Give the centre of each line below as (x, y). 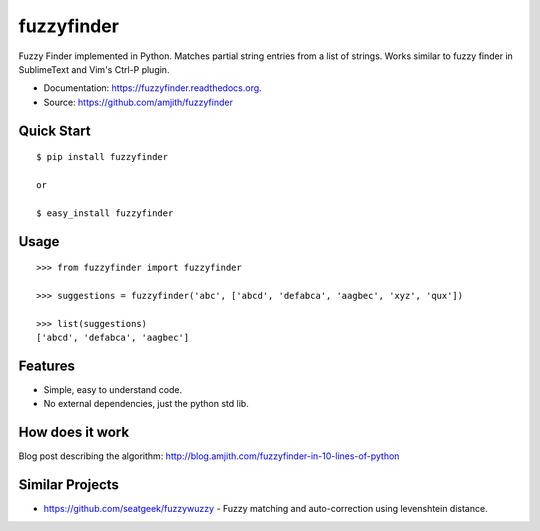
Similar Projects (69, 485)
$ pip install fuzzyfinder (102, 157)
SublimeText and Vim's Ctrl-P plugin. (94, 69)
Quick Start (54, 130)
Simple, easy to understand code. (113, 389)
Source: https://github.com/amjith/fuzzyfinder (138, 102)
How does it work (74, 432)
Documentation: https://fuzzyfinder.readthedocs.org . (152, 88)
